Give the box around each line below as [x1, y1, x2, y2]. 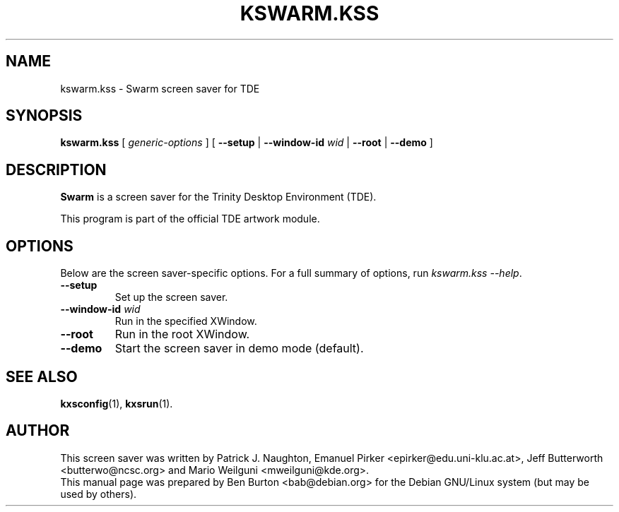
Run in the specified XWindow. [114, 315, 257, 328]
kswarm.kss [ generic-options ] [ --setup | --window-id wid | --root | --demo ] [60, 136, 433, 149]
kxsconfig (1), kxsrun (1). [60, 397, 173, 410]
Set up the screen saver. [114, 291, 228, 304]
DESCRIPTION [6, 160, 107, 179]
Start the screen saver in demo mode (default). [114, 341, 364, 356]
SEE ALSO [6, 367, 78, 386]
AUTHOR [6, 422, 70, 440]
